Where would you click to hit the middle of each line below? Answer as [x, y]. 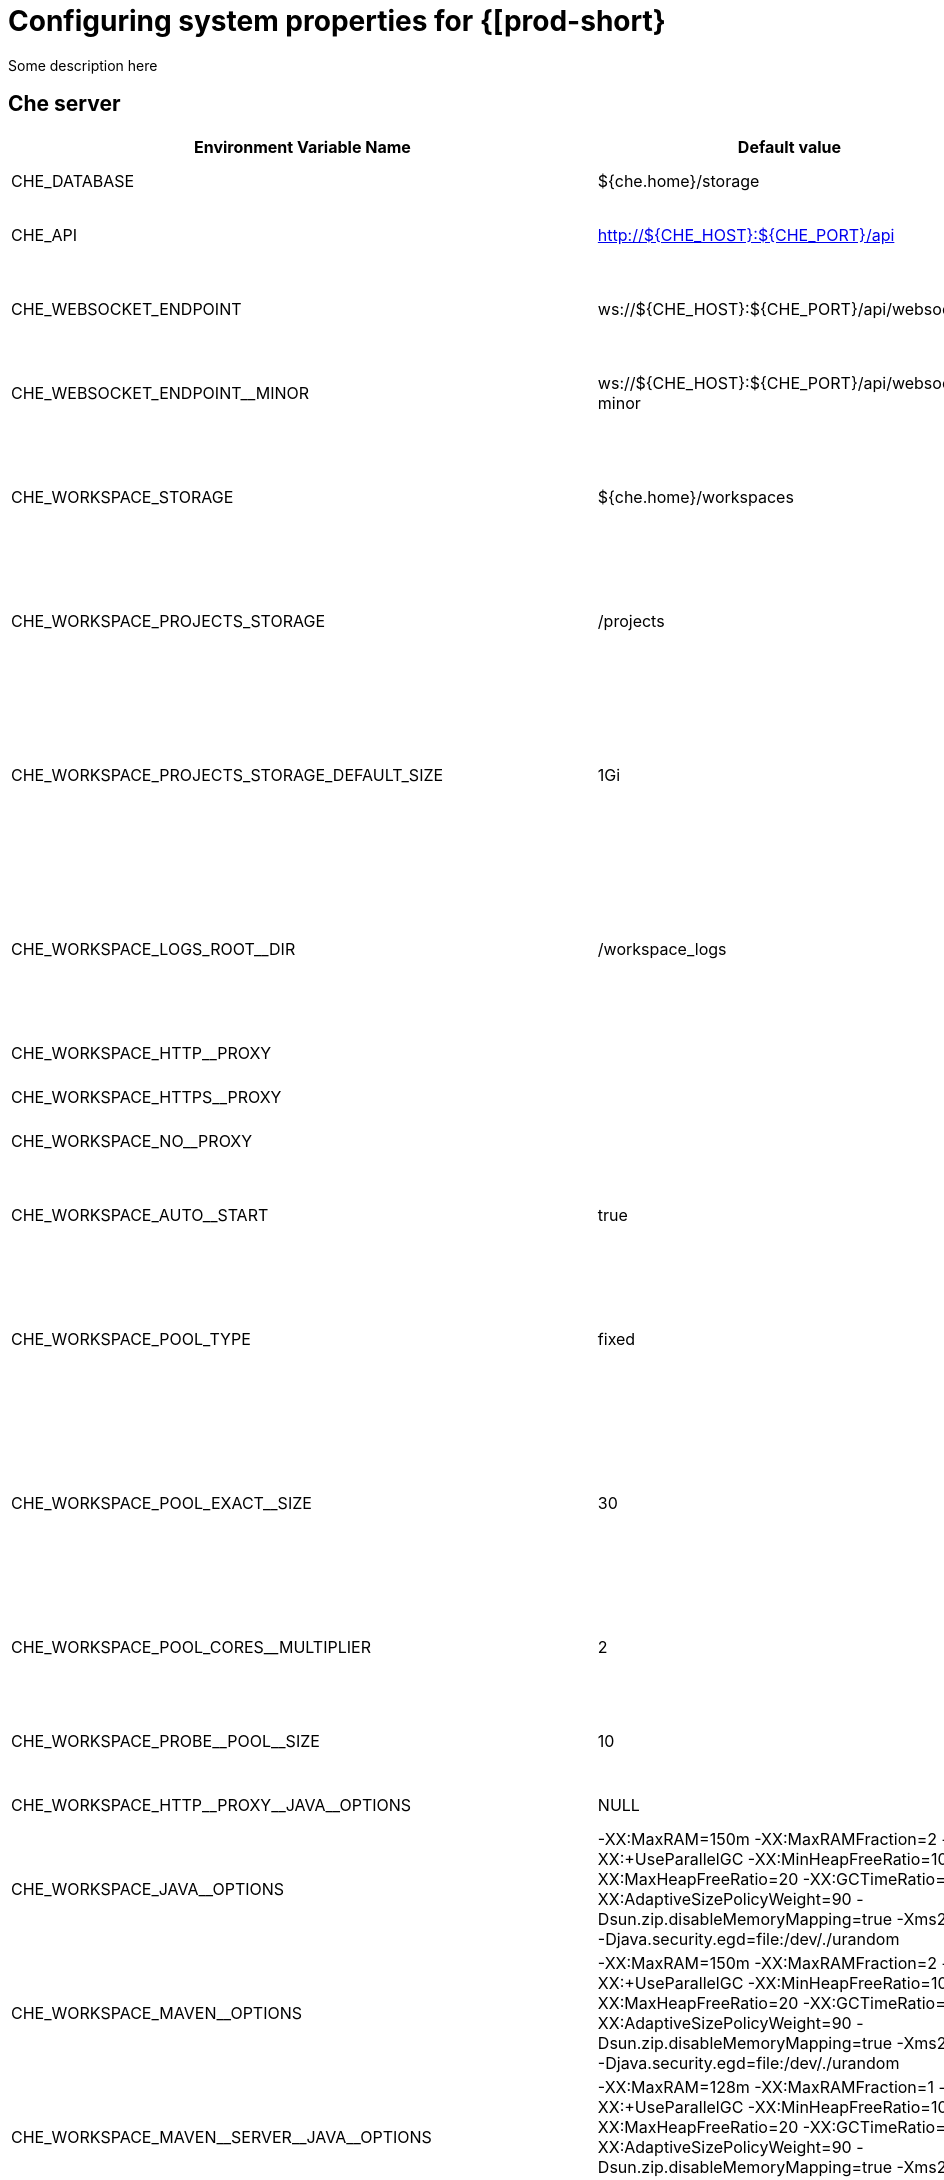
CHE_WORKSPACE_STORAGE [122, 496]
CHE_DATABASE [73, 180]
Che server [64, 104]
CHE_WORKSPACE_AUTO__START [140, 1214]
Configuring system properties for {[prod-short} [337, 21]
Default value [789, 146]
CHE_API [44, 234]
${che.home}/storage [678, 180]
